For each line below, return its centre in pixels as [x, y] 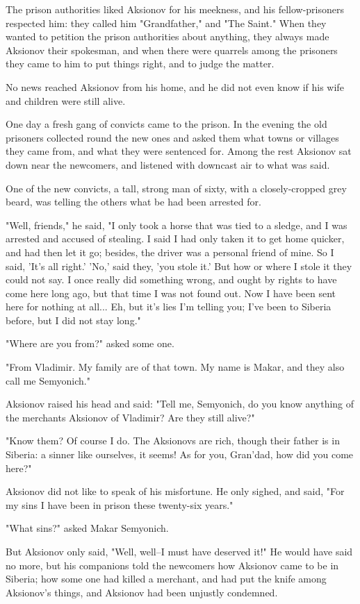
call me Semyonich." [48, 380]
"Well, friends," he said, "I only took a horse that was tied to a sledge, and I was [177, 225]
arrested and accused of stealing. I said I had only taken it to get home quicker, [175, 238]
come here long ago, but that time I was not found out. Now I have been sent [171, 293]
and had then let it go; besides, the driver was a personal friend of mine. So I [170, 252]
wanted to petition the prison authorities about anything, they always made [167, 36]
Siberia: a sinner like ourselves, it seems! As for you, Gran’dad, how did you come [180, 454]
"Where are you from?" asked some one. [90, 343]
